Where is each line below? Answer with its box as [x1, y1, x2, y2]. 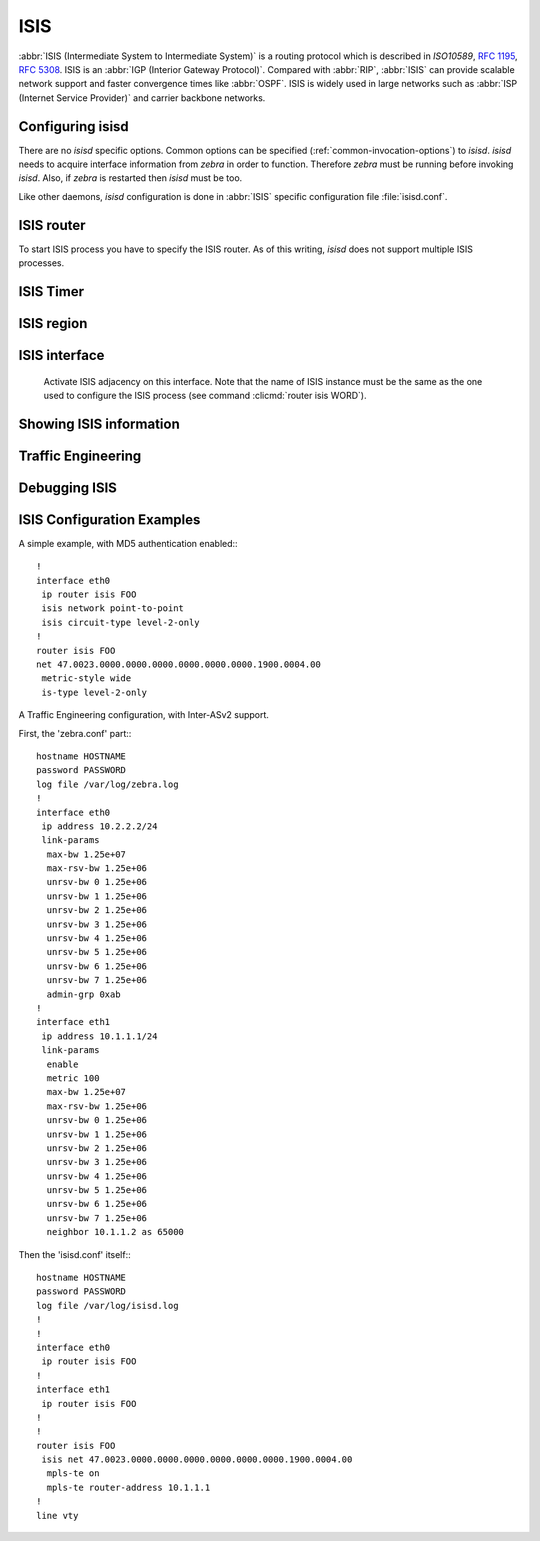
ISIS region [18, 315, 88, 332]
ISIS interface [18, 346, 105, 364]
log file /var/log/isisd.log [36, 1300, 179, 1311]
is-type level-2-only [41, 686, 148, 698]
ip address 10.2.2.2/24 [41, 820, 158, 832]
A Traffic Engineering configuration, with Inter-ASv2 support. [18, 709, 270, 721]
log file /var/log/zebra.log [36, 778, 179, 790]
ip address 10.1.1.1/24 [41, 1030, 158, 1042]
